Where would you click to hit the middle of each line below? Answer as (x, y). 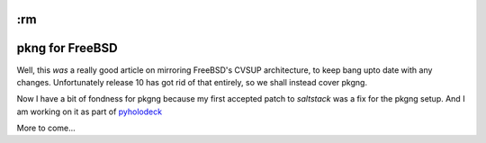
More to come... (46, 128)
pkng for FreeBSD (67, 48)
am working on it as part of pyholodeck (89, 112)
